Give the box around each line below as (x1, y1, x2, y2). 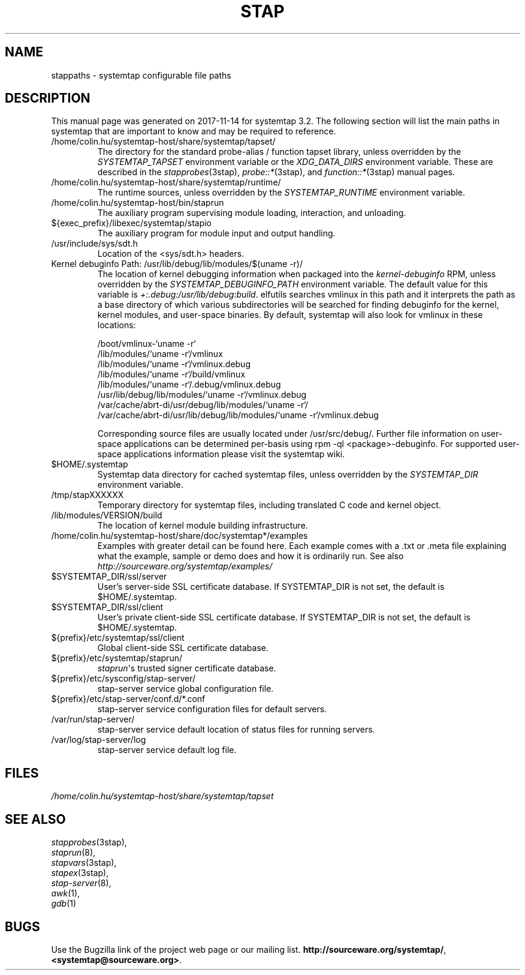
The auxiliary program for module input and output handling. (97, 228, 336, 239)
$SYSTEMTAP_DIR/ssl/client (51, 602, 164, 613)
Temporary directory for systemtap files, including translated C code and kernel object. (97, 500, 441, 511)
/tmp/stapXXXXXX (51, 490, 124, 500)
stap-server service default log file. (97, 745, 237, 755)
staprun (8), (51, 847, 96, 858)
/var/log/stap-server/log (51, 734, 146, 745)
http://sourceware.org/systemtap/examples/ (97, 561, 273, 572)
